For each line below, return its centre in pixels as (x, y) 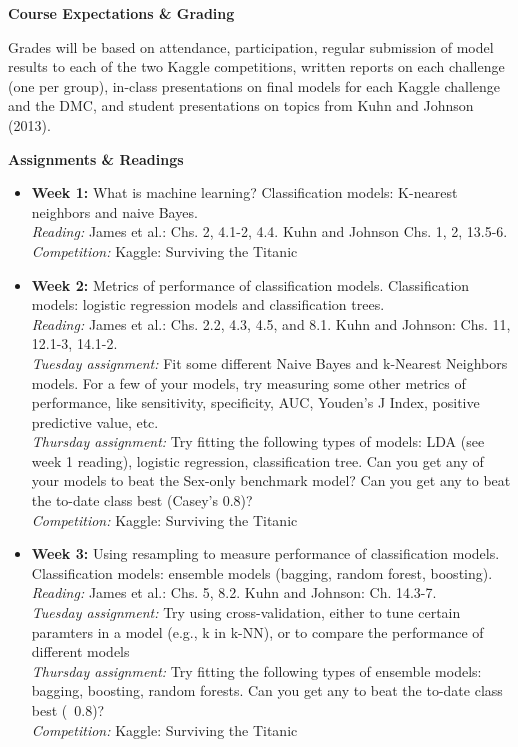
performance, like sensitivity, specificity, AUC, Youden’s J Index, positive (255, 402)
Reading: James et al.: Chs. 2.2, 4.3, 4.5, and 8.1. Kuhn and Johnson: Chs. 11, (271, 323)
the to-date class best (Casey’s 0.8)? (142, 500)
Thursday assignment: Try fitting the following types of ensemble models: (256, 670)
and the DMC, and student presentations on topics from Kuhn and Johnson (241, 105)
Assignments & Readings (96, 158)
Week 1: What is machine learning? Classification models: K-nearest (244, 192)
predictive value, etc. (95, 421)
